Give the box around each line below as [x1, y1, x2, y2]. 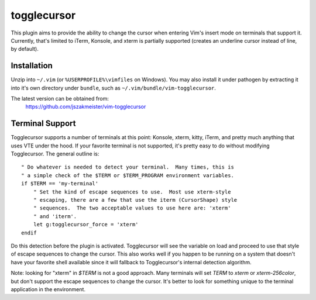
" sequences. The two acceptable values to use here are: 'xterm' [33, 205, 231, 212]
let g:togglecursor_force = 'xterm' [33, 221, 139, 228]
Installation [11, 61, 53, 71]
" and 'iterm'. [33, 213, 77, 219]
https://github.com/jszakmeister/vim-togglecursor [25, 103, 146, 111]
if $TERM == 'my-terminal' [21, 180, 99, 187]
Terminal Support [11, 119, 76, 129]
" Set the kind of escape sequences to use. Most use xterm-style [33, 188, 231, 195]
